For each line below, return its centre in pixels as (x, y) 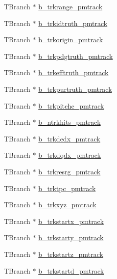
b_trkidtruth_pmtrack (73, 23)
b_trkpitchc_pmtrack (71, 105)
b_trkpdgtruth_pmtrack (76, 56)
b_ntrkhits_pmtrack (70, 122)
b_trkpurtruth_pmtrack (75, 89)
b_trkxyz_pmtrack (67, 205)
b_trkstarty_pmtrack (71, 237)
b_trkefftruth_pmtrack (73, 72)
